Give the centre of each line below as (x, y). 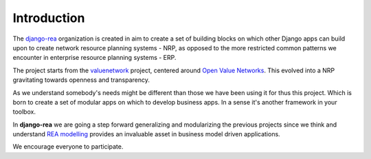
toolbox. (24, 112)
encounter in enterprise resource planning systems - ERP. (94, 58)
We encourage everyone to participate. (68, 147)
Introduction (49, 18)
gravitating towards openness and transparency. (81, 80)
